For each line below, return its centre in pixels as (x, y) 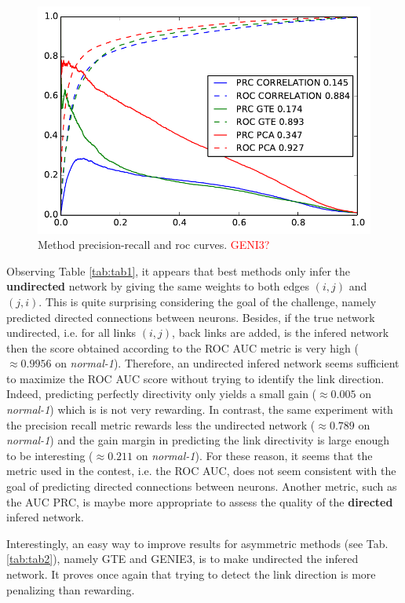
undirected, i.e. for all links (71, 333)
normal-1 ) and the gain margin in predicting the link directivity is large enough (198, 440)
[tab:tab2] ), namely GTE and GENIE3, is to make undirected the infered (182, 559)
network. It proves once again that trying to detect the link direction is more (191, 574)
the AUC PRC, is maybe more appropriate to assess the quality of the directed (200, 501)
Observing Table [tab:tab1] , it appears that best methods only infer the (178, 270)
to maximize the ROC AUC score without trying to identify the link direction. (195, 378)
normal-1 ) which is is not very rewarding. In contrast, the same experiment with (200, 409)
